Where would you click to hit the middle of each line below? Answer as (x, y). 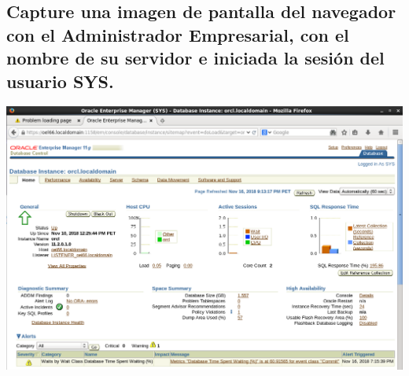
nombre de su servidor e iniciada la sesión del (195, 58)
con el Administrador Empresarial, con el (178, 34)
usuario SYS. (60, 81)
